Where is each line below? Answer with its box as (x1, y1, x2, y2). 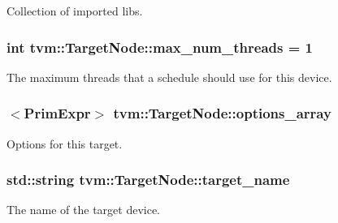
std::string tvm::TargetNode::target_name (6, 169, 290, 190)
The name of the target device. (6, 201, 161, 218)
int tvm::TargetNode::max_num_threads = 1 (6, 36, 313, 57)
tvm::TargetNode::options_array (113, 103, 331, 123)
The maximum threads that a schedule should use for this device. (6, 68, 332, 85)
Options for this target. (6, 135, 123, 152)
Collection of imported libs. (6, 2, 143, 19)
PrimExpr (24, 103, 91, 123)
